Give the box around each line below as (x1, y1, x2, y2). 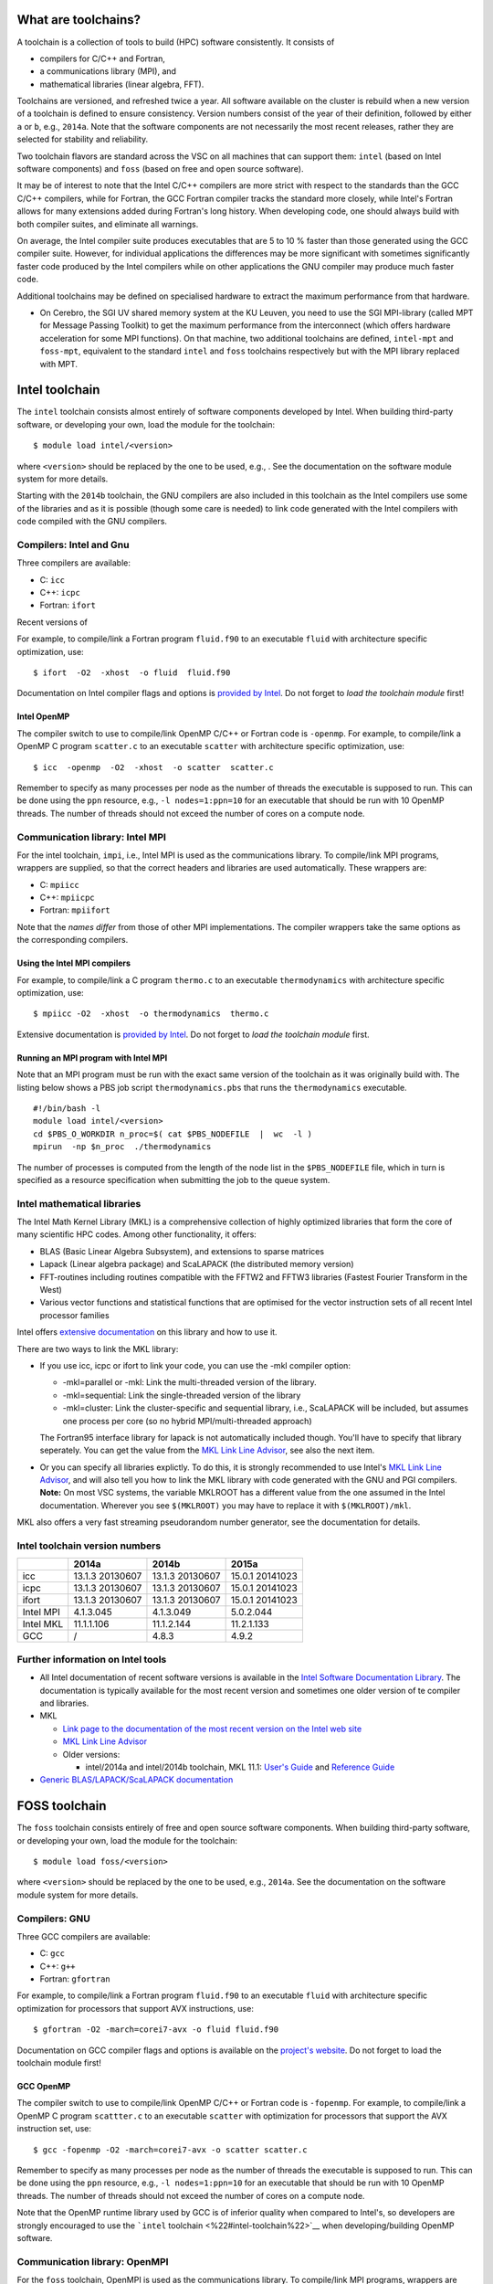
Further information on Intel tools (16, 1653, 167, 1665)
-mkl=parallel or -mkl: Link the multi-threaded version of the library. (62, 1377, 317, 1388)
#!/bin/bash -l (33, 1103, 101, 1114)
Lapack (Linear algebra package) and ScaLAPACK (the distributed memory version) (39, 1259, 354, 1270)
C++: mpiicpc (39, 892, 95, 904)
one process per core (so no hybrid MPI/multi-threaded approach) (62, 1415, 312, 1426)
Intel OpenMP (16, 711, 70, 722)
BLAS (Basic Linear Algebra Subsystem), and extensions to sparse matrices (39, 1245, 324, 1256)
